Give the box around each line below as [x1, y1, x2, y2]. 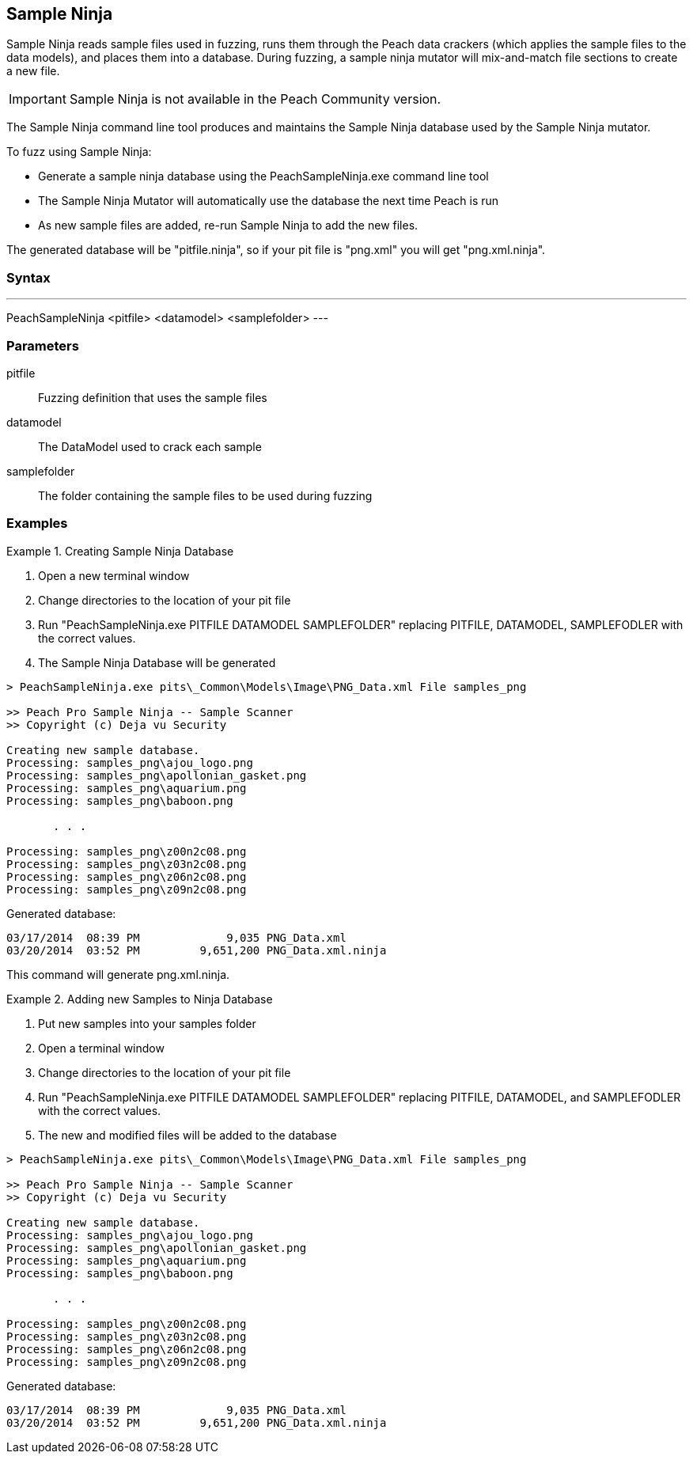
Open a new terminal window [38, 568, 190, 582]
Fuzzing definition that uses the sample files [38, 390, 267, 404]
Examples [6, 515, 68, 532]
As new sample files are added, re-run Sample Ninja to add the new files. [38, 218, 418, 233]
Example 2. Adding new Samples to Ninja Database [6, 992, 273, 1006]
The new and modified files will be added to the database [38, 1128, 337, 1142]
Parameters [6, 337, 79, 354]
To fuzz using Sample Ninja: [6, 145, 152, 159]
